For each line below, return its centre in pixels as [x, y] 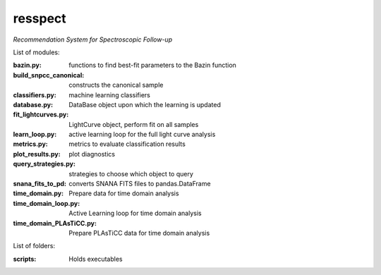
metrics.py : [31, 144]
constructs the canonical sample [116, 85]
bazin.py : [27, 65]
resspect [40, 18]
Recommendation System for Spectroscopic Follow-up [93, 39]
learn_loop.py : [35, 135]
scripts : [25, 259]
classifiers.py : [35, 94]
